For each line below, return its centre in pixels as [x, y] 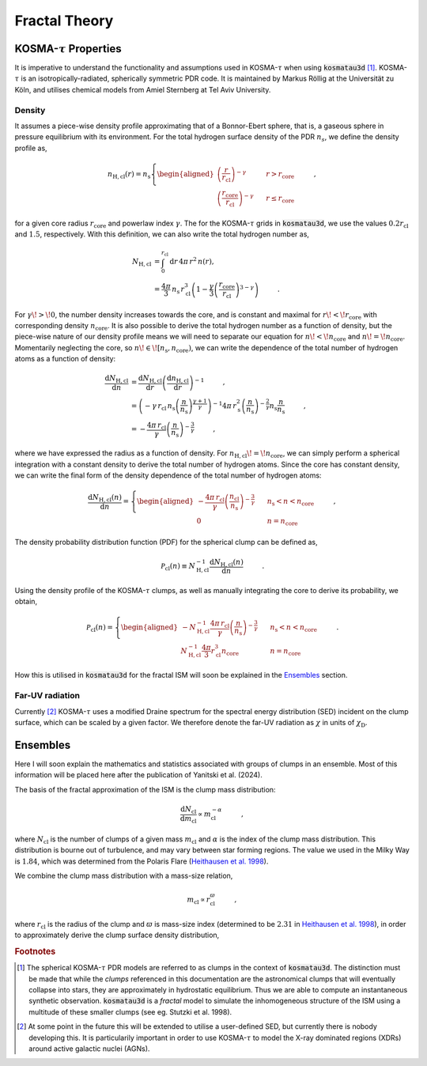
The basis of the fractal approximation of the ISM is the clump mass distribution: [145, 789]
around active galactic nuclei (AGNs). [89, 1049]
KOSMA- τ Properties [68, 49]
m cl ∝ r [199, 901]
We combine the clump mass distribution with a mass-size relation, [124, 876]
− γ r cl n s [160, 406]
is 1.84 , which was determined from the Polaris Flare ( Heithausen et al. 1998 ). [142, 861]
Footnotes [35, 951]
